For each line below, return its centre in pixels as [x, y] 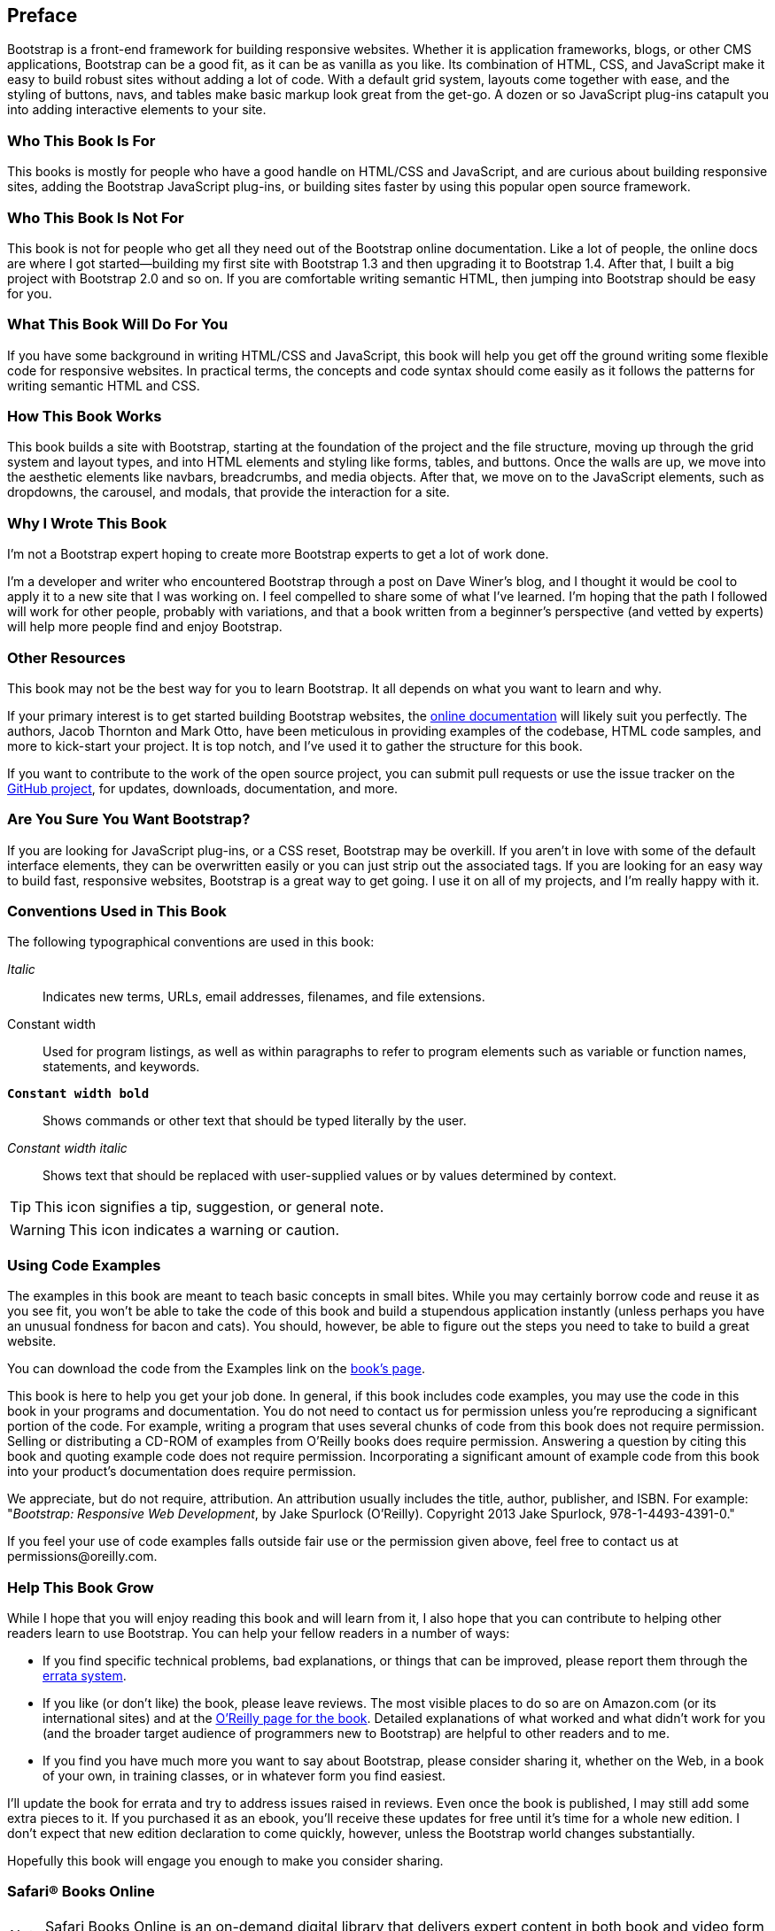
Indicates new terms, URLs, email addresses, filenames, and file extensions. [264, 997]
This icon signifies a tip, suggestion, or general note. [209, 1207]
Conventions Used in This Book [117, 911]
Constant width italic [67, 1148]
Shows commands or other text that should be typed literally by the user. [255, 1121]
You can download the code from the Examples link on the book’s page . [216, 1369]
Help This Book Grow [81, 1587]
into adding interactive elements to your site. [137, 110]
